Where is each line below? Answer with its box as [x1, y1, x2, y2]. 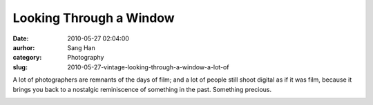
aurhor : [12, 43, 35, 51]
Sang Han [67, 43, 96, 51]
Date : [12, 34, 29, 43]
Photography [67, 54, 104, 62]
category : [12, 54, 42, 62]
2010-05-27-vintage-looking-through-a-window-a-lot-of [67, 62, 229, 71]
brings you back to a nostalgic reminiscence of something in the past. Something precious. [12, 85, 272, 93]
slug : [12, 62, 28, 71]
